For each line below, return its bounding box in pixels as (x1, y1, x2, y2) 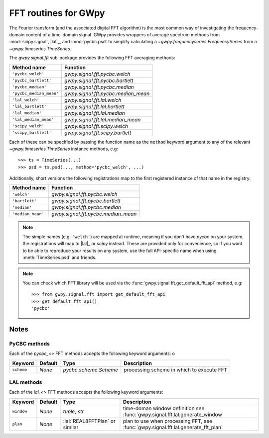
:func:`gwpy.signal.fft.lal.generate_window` (123, 411, 224, 418)
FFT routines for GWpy (9, 7, 105, 18)
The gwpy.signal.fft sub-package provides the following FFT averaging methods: (9, 55, 175, 61)
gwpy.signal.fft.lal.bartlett (64, 103, 125, 110)
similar (63, 424, 79, 431)
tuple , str (63, 408, 84, 415)
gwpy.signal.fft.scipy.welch (64, 122, 129, 129)
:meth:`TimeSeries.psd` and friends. (22, 255, 97, 261)
